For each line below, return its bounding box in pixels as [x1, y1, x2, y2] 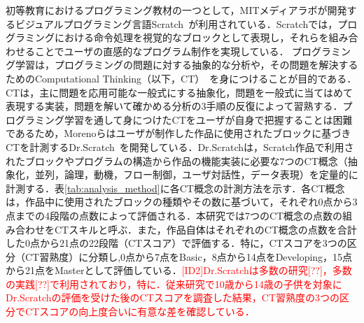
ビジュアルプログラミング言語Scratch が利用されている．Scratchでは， [15, 16, 338, 31]
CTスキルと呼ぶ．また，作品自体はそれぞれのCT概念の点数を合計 [54, 222, 357, 236]
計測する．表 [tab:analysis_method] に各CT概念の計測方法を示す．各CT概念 [6, 180, 345, 195]
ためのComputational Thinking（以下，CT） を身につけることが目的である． [6, 71, 357, 85]
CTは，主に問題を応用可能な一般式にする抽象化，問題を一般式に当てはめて [6, 85, 353, 99]
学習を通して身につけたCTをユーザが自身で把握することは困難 [64, 112, 353, 127]
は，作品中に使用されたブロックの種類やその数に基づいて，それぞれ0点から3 [6, 194, 358, 209]
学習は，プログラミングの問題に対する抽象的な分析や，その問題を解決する [15, 57, 358, 72]
